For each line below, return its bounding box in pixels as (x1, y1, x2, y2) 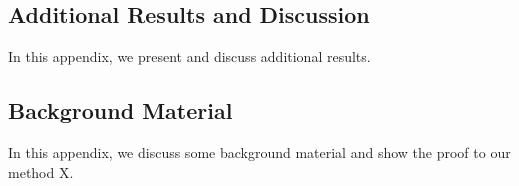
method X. (8, 161, 74, 182)
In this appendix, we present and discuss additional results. (8, 46, 371, 67)
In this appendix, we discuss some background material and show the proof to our (8, 142, 511, 162)
